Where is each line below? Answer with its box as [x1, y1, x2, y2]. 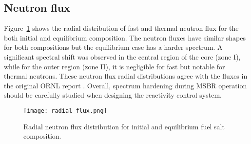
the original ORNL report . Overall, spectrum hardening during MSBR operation [4, 80, 247, 90]
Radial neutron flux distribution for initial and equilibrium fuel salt [23, 121, 225, 131]
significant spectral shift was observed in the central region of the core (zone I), [4, 51, 241, 62]
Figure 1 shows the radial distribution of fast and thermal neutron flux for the [4, 23, 239, 33]
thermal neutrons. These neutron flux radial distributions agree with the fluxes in [4, 71, 248, 81]
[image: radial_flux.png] [23, 107, 107, 114]
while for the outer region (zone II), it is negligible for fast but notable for [4, 61, 225, 71]
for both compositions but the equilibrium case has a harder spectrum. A [4, 42, 223, 52]
